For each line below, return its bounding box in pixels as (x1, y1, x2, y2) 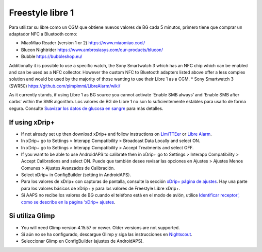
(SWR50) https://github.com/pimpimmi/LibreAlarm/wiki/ (9, 83, 121, 89)
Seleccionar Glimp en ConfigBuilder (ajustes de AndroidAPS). (21, 238, 144, 244)
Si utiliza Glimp (9, 212, 55, 220)
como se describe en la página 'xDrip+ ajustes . (21, 199, 115, 205)
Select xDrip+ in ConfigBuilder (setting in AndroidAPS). (21, 172, 131, 178)
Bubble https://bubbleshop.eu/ (21, 54, 82, 59)
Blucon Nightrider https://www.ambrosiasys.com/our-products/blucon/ (21, 47, 164, 53)
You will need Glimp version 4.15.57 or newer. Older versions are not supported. (21, 224, 180, 231)
